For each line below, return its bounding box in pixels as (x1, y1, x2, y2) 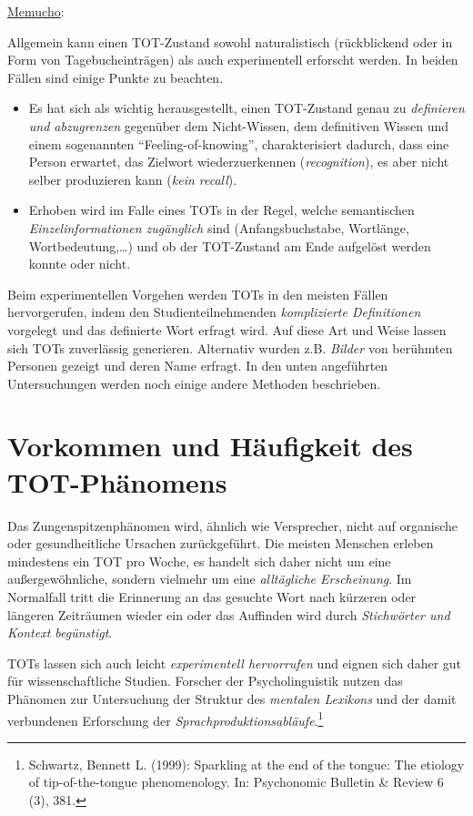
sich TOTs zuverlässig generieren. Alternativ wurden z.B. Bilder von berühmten (7, 338, 453, 357)
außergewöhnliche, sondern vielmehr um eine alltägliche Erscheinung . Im (7, 569, 412, 588)
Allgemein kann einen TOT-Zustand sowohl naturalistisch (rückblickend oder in (7, 32, 453, 51)
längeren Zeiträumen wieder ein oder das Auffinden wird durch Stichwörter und (7, 605, 450, 624)
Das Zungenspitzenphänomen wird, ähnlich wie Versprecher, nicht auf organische (7, 515, 458, 535)
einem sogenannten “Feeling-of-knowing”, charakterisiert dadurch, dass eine (28, 134, 449, 153)
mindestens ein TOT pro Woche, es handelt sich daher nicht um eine (7, 551, 391, 570)
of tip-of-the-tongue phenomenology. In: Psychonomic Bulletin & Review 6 (28, 772, 444, 791)
